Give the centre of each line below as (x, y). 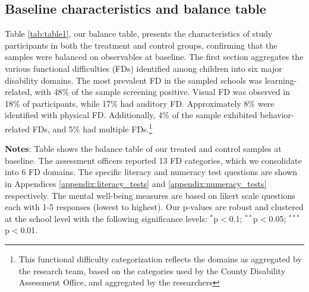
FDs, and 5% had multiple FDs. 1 (92, 128)
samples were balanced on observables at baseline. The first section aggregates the (154, 57)
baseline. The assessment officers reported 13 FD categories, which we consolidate (153, 160)
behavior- (277, 115)
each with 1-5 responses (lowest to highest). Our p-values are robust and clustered (154, 207)
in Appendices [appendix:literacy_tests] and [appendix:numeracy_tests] (136, 183)
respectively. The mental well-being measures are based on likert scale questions (150, 195)
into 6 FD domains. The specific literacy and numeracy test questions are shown (151, 172)
